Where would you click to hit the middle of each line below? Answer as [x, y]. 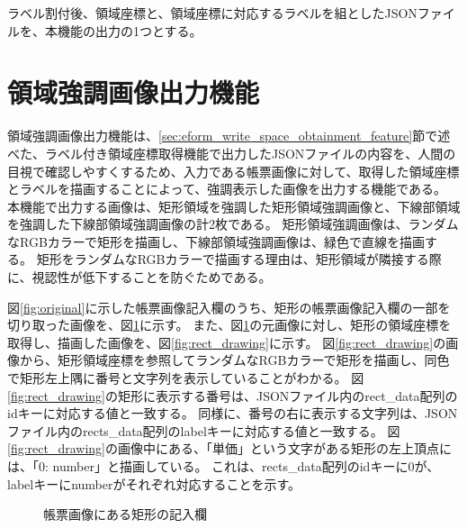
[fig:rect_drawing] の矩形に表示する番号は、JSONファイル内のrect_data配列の [233, 395]
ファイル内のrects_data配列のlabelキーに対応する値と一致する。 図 [204, 430]
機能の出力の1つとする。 [130, 30]
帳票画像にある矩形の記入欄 [125, 514]
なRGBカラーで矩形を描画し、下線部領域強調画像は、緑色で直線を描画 [216, 241]
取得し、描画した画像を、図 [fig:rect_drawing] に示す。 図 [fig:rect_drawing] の [227, 342]
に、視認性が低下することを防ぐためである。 [139, 277]
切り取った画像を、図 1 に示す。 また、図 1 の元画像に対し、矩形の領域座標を [229, 325]
